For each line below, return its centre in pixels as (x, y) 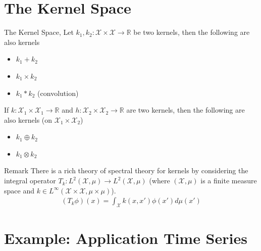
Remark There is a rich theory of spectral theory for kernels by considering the (126, 170)
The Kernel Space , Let (39, 32)
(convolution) (58, 93)
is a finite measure (229, 181)
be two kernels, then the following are (192, 32)
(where (160, 181)
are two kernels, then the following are (186, 110)
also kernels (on (28, 119)
